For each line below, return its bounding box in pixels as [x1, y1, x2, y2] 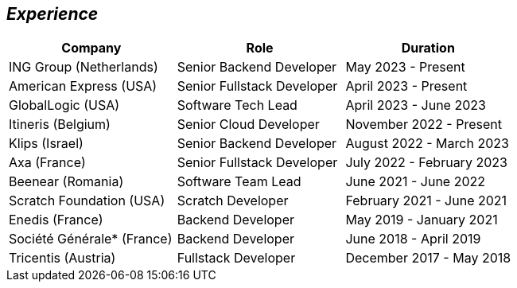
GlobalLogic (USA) [9, 97, 120, 114]
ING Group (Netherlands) [9, 59, 158, 76]
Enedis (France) [9, 212, 103, 228]
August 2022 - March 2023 [345, 135, 509, 152]
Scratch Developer [177, 193, 289, 209]
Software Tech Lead [177, 97, 297, 114]
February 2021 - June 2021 [345, 193, 507, 209]
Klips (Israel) [9, 135, 84, 152]
